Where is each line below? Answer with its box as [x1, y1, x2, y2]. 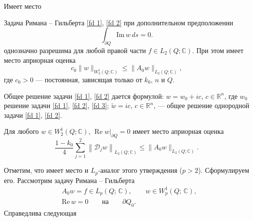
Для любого [4, 126, 39, 136]
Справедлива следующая [4, 208, 77, 218]
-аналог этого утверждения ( [98, 165, 182, 175]
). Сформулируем [198, 165, 250, 175]
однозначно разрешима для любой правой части [4, 45, 146, 55]
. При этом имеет [192, 45, 244, 55]
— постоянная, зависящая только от [36, 74, 142, 85]
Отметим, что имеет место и [4, 165, 89, 175]
